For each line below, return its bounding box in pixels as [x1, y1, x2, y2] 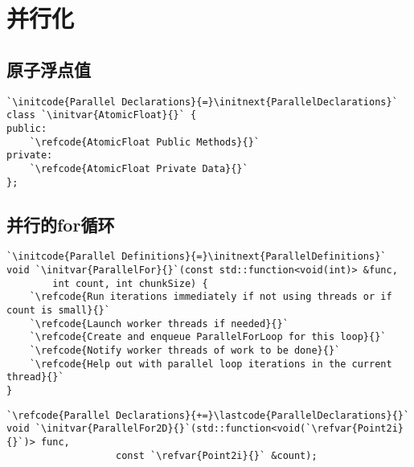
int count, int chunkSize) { [52, 277, 208, 289]
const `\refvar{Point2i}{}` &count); [116, 449, 318, 461]
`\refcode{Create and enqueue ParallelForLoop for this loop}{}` [29, 331, 387, 343]
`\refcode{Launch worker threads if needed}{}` [29, 317, 289, 330]
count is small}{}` [6, 305, 110, 316]
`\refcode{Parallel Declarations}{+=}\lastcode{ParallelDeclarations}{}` [6, 409, 410, 421]
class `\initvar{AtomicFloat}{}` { [6, 109, 197, 121]
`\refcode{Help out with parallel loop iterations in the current [29, 358, 392, 370]
